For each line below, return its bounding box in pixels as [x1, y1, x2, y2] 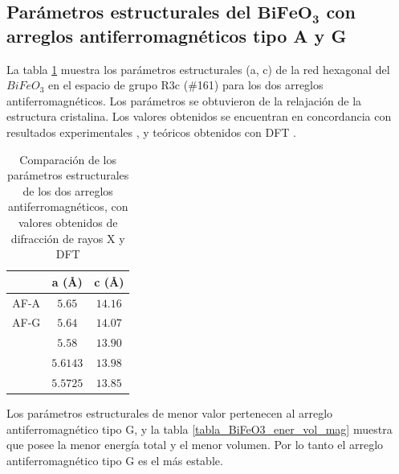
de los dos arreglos [22, 182, 113, 199]
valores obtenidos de [18, 213, 118, 230]
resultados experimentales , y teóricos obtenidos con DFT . [6, 123, 296, 140]
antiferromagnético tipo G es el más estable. [6, 451, 223, 468]
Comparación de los [19, 150, 117, 167]
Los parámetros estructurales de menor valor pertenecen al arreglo [6, 405, 333, 422]
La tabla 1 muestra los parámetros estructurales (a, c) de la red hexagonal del [6, 60, 390, 77]
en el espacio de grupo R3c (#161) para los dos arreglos [48, 76, 324, 93]
